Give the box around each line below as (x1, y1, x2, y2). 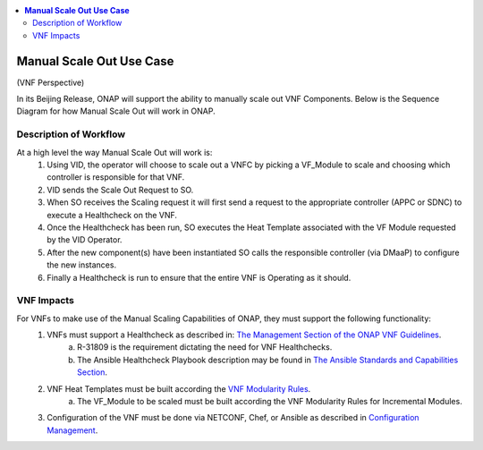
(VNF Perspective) (16, 77, 85, 88)
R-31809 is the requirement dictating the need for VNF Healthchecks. (77, 342, 333, 352)
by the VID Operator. (47, 234, 123, 245)
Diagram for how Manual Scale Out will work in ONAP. (16, 106, 216, 116)
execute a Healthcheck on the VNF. (47, 209, 178, 220)
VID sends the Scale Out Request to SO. (47, 184, 194, 195)
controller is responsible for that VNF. (47, 172, 185, 183)
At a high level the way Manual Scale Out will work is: (16, 147, 213, 157)
